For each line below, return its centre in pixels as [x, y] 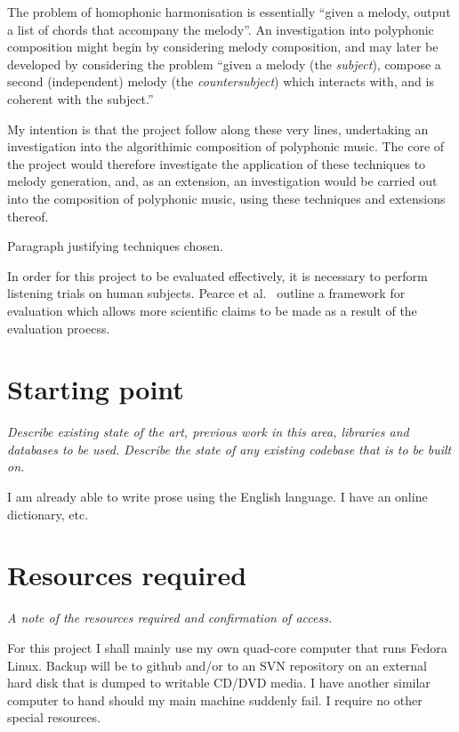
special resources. [54, 717]
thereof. [28, 216]
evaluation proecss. [59, 328]
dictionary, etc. [48, 514]
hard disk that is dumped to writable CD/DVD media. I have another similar [219, 683]
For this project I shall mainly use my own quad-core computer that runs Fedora [227, 647]
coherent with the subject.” [81, 98]
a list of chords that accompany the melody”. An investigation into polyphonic [221, 29]
